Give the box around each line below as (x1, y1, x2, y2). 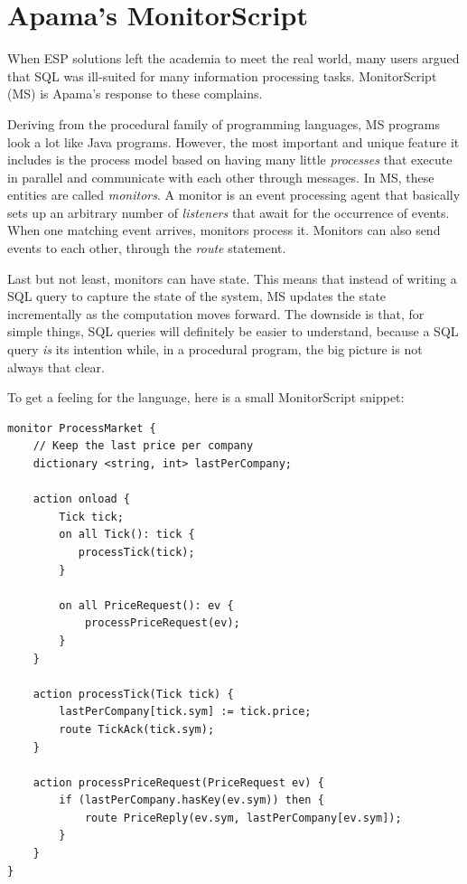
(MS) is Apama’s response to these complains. (7, 84, 263, 103)
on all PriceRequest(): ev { (59, 598, 234, 612)
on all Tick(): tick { (59, 528, 195, 541)
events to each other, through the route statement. (7, 239, 286, 258)
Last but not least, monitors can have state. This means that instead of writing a (7, 268, 457, 287)
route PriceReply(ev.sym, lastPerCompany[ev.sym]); (84, 811, 402, 824)
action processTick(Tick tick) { (33, 687, 234, 701)
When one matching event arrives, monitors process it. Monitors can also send (7, 221, 441, 240)
